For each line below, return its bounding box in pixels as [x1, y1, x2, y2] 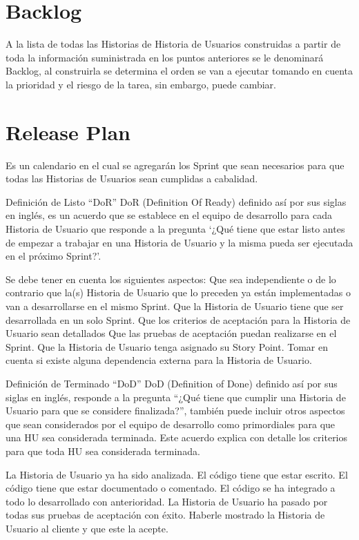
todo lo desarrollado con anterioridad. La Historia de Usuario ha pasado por [6, 494, 328, 508]
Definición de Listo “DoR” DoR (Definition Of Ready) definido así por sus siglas [6, 194, 347, 209]
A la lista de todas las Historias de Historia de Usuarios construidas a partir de [6, 37, 341, 51]
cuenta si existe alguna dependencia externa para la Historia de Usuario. [6, 353, 312, 367]
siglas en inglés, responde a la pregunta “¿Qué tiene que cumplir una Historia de [6, 389, 346, 404]
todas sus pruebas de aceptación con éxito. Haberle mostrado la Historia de [6, 508, 325, 522]
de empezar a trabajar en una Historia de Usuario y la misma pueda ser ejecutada [6, 235, 353, 249]
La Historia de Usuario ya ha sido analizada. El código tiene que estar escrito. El [6, 467, 348, 481]
